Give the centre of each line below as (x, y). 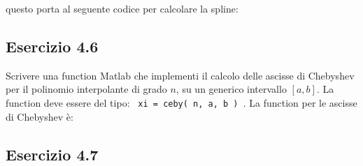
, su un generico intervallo (231, 89)
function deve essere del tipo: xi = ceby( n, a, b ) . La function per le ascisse (181, 102)
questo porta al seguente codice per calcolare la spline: (122, 8)
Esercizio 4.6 (52, 46)
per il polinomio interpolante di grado (86, 89)
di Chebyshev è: (40, 116)
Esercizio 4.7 (52, 154)
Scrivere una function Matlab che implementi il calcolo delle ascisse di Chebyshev (180, 75)
